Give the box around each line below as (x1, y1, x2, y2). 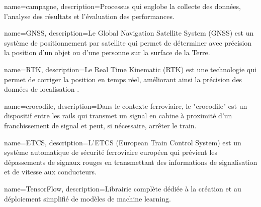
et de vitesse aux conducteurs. (4, 166, 97, 177)
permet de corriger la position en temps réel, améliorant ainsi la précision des (4, 74, 242, 84)
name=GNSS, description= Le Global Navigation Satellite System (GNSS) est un (4, 28, 254, 38)
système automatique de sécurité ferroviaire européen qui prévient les (4, 147, 218, 157)
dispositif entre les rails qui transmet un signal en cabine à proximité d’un (4, 110, 232, 121)
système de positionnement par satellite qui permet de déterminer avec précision (4, 37, 252, 48)
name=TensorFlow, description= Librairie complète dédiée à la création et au (4, 183, 241, 193)
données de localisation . (4, 84, 79, 94)
